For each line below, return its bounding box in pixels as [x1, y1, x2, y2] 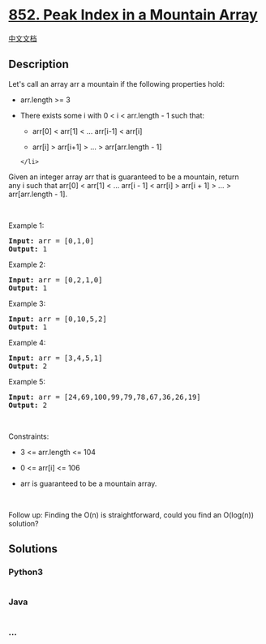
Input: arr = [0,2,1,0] [8, 275, 103, 285]
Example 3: [8, 298, 46, 308]
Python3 [8, 566, 43, 577]
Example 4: [8, 337, 46, 347]
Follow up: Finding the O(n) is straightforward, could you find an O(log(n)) [8, 509, 254, 520]
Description [8, 58, 69, 71]
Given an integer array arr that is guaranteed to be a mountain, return [8, 172, 239, 182]
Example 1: [8, 221, 45, 230]
